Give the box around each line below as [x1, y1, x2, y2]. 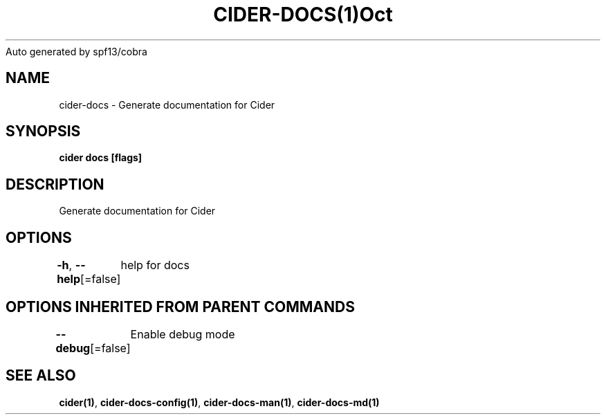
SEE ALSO [6, 367, 76, 385]
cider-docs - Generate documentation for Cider [59, 98, 275, 111]
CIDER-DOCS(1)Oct [213, 3, 393, 26]
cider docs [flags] [59, 152, 143, 164]
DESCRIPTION [6, 175, 104, 193]
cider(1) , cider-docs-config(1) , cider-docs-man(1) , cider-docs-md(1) [59, 396, 380, 408]
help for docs [120, 258, 190, 273]
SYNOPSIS [6, 122, 81, 140]
